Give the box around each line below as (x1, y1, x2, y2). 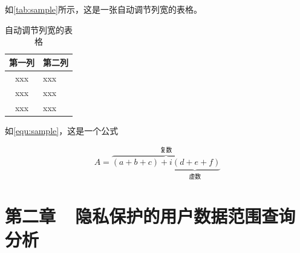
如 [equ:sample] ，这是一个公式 (5, 124, 119, 137)
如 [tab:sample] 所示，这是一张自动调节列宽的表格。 (5, 3, 202, 15)
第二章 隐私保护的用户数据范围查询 (5, 203, 296, 228)
